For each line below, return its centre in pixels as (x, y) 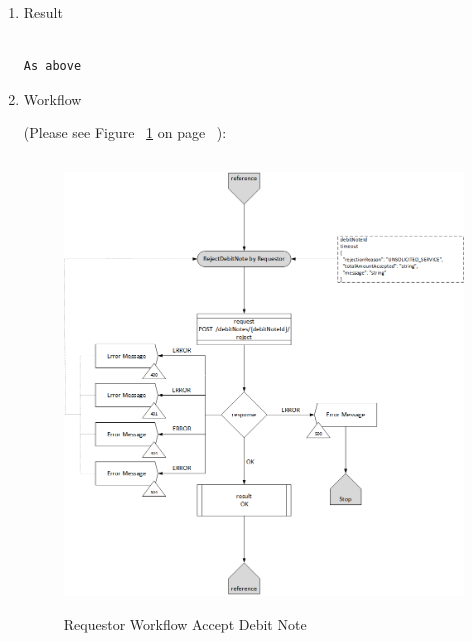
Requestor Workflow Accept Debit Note (185, 624)
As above (52, 66)
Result (43, 12)
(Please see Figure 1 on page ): (125, 132)
